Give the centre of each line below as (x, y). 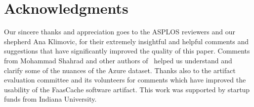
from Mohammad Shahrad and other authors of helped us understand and (118, 60)
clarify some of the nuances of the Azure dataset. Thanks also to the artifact (120, 70)
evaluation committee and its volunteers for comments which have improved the (125, 80)
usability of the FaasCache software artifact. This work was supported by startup (127, 89)
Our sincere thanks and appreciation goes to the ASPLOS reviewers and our (120, 32)
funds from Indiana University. (50, 99)
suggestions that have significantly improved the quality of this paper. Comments (127, 51)
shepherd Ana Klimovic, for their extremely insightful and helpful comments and (127, 41)
